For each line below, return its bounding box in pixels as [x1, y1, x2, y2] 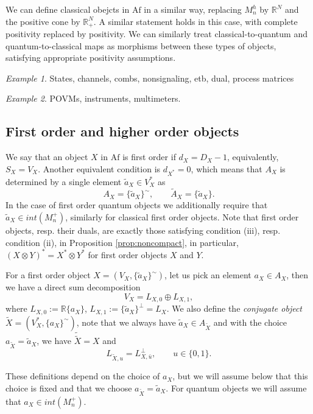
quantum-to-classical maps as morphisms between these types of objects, [5, 39, 276, 52]
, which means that [191, 162, 262, 175]
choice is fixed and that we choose [5, 381, 132, 394]
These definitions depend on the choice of [5, 370, 160, 382]
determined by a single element [5, 175, 122, 188]
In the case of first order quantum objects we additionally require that [5, 198, 268, 211]
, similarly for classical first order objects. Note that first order [65, 210, 299, 223]
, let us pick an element [164, 268, 251, 281]
